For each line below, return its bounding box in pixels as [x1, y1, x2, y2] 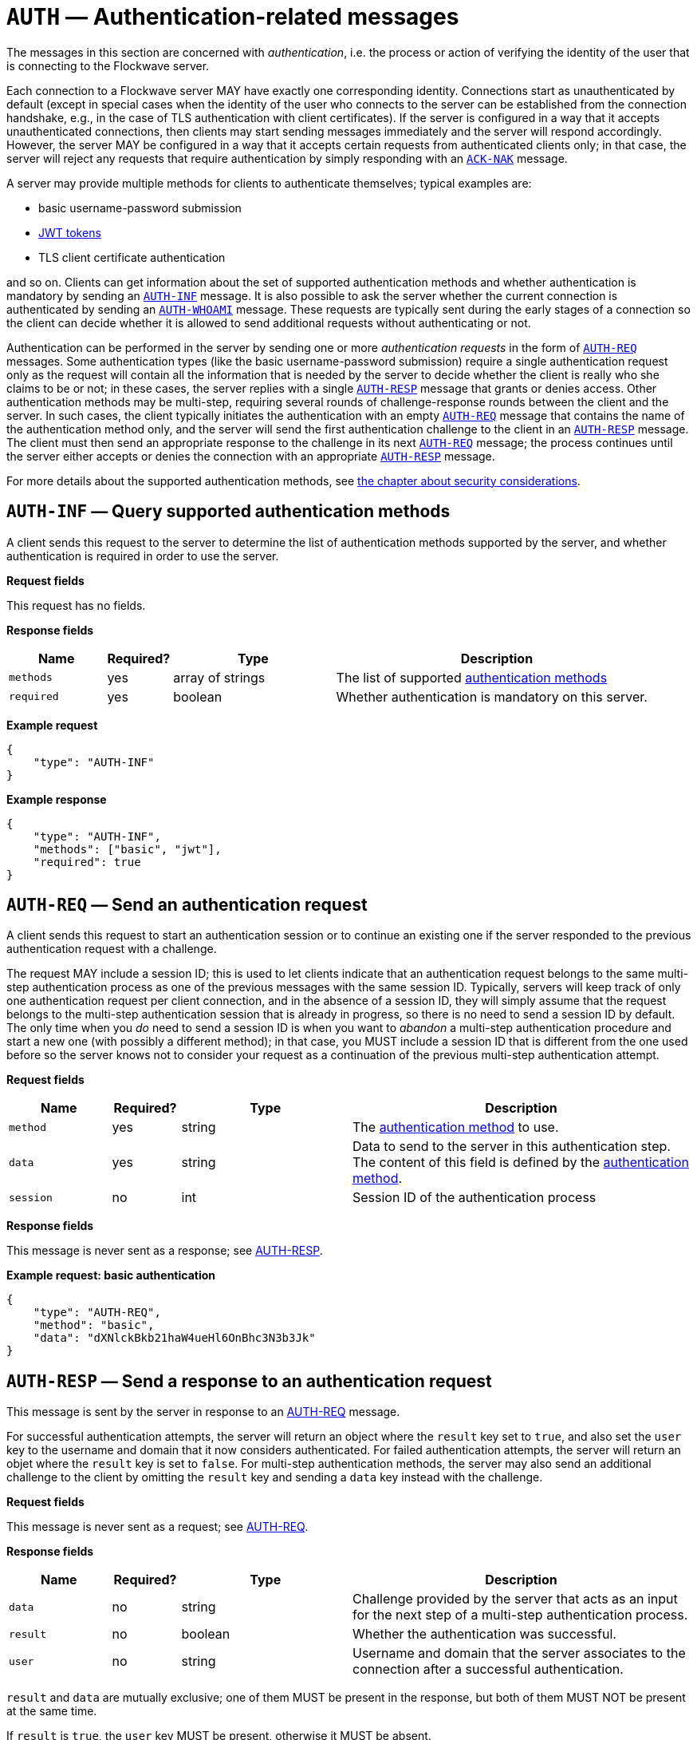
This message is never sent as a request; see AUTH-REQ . [6, 1520, 309, 1534]
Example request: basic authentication [6, 1268, 216, 1283]
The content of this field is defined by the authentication [352, 1154, 690, 1171]
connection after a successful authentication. [352, 1661, 624, 1678]
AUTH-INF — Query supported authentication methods [6, 501, 451, 522]
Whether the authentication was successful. [352, 1626, 616, 1643]
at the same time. [6, 1704, 97, 1718]
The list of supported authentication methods [336, 669, 608, 686]
